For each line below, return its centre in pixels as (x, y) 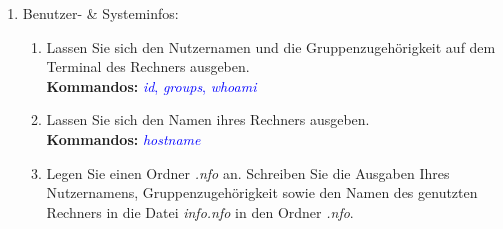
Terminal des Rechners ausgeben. (148, 66)
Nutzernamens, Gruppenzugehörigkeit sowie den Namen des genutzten (262, 192)
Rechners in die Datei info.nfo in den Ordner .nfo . (200, 211)
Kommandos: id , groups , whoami (151, 85)
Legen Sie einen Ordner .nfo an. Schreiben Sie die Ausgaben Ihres (248, 172)
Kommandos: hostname (123, 138)
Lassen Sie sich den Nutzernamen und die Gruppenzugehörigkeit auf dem (271, 46)
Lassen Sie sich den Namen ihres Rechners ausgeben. (208, 119)
